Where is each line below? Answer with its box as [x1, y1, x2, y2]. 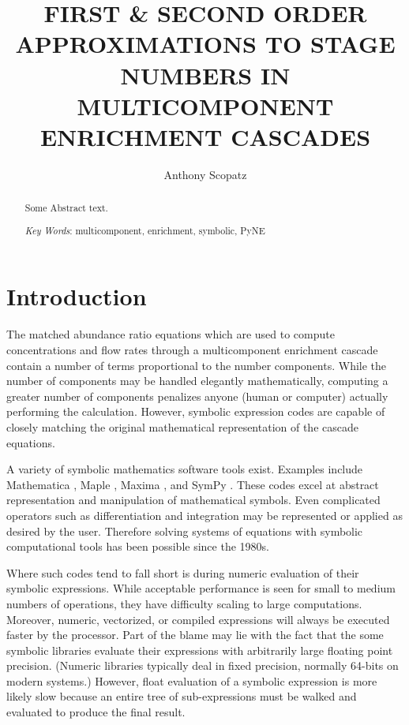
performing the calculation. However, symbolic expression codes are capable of [6, 403, 385, 420]
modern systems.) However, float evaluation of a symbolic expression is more [6, 672, 377, 689]
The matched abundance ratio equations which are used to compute [6, 326, 335, 342]
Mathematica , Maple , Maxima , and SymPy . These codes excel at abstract [6, 476, 379, 492]
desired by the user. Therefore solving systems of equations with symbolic [6, 522, 363, 539]
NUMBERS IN [120, 58, 291, 91]
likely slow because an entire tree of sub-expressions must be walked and [6, 688, 357, 704]
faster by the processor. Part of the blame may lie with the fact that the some [6, 626, 384, 643]
